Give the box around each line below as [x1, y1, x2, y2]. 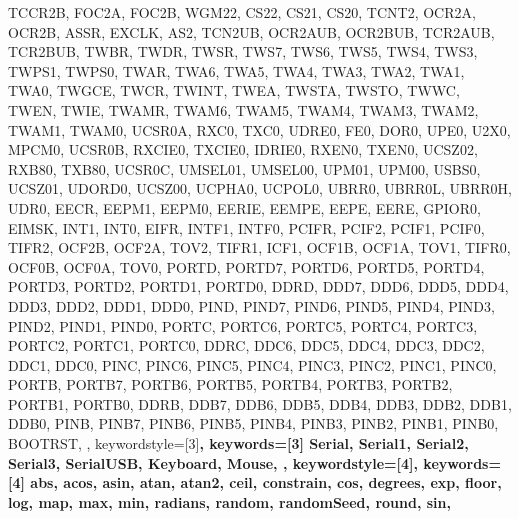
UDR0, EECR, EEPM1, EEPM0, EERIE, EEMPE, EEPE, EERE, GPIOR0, [8, 197, 481, 218]
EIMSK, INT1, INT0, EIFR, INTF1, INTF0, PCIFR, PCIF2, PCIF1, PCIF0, [8, 217, 485, 238]
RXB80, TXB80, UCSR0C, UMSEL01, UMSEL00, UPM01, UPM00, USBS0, [8, 158, 481, 179]
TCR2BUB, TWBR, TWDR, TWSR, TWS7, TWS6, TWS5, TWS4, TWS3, [8, 41, 478, 62]
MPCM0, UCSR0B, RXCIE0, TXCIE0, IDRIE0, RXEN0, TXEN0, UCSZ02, [8, 139, 478, 160]
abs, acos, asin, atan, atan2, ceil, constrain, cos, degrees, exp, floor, [30, 472, 502, 493]
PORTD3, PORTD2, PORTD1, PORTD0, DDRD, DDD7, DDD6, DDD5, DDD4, [8, 276, 509, 297]
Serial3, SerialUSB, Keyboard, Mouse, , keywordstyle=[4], [8, 452, 418, 473]
